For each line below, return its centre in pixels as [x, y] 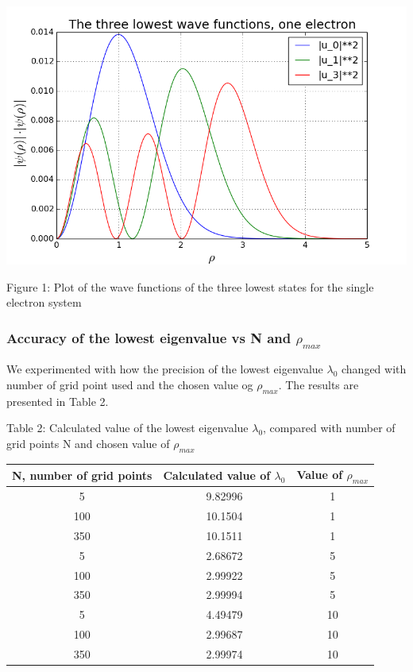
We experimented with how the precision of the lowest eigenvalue [165, 369]
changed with [374, 369]
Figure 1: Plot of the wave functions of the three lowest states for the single [190, 286]
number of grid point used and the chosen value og [130, 384]
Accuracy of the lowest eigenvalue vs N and [149, 337]
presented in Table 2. [58, 401]
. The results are [318, 384]
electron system [44, 302]
